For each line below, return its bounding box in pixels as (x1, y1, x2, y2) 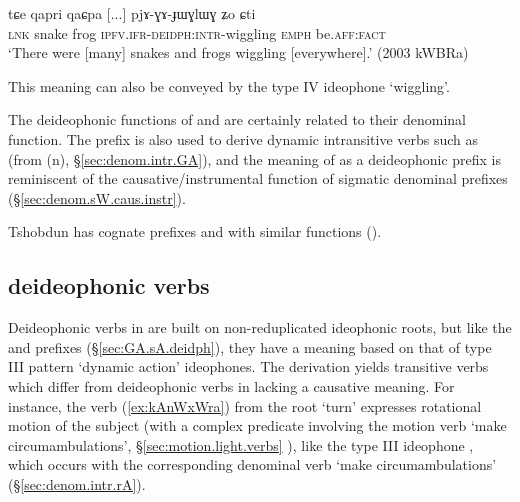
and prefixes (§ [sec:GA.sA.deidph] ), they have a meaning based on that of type (8, 336, 492, 357)
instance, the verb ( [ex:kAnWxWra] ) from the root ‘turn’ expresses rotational (8, 395, 482, 416)
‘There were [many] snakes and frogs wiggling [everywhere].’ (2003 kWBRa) (8, 42, 469, 63)
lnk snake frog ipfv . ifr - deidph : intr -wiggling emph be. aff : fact (8, 22, 386, 43)
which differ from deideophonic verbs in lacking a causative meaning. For (8, 375, 455, 396)
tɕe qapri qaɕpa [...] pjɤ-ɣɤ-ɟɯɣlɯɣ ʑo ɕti (8, 3, 256, 23)
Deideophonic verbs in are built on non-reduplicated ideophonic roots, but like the (8, 317, 512, 338)
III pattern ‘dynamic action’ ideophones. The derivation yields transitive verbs (8, 356, 489, 377)
